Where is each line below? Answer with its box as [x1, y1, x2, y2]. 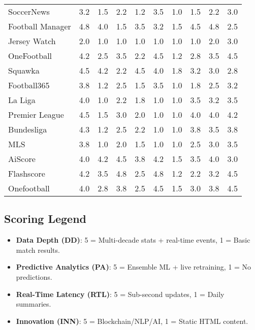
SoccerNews [8, 6, 50, 17]
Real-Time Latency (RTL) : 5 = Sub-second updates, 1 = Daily [16, 288, 225, 299]
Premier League [8, 109, 64, 120]
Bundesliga [8, 123, 47, 135]
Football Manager [8, 20, 71, 32]
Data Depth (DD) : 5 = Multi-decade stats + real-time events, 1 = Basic [16, 235, 250, 245]
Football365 [8, 79, 50, 91]
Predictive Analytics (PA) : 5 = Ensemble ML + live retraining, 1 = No [16, 261, 251, 272]
